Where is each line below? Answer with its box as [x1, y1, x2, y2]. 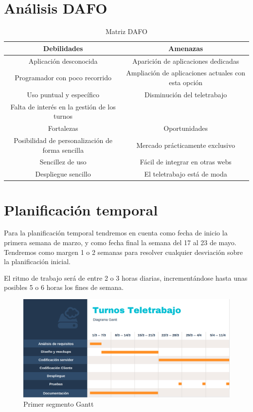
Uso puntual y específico [27, 89, 99, 99]
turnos [54, 111, 73, 121]
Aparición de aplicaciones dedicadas [132, 55, 239, 66]
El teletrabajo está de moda [144, 169, 227, 179]
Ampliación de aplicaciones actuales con [126, 68, 245, 78]
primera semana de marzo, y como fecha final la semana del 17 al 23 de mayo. [4, 237, 236, 248]
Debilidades [43, 43, 83, 53]
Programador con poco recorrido [15, 72, 112, 83]
